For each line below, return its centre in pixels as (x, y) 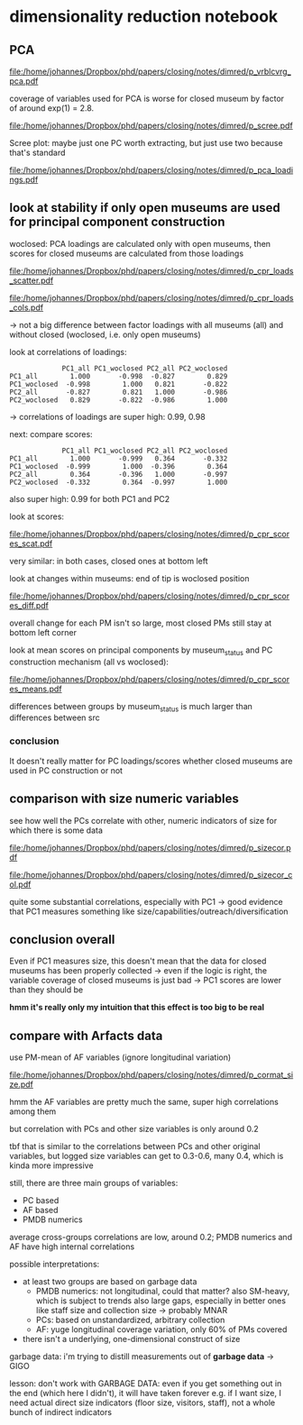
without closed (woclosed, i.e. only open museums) (105, 334)
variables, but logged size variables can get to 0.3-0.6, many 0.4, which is (147, 1156)
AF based (40, 1210)
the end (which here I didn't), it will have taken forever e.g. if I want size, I (145, 1393)
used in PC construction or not (66, 770)
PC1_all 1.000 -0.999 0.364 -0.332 (119, 458)
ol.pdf (20, 884)
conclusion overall (62, 939)
